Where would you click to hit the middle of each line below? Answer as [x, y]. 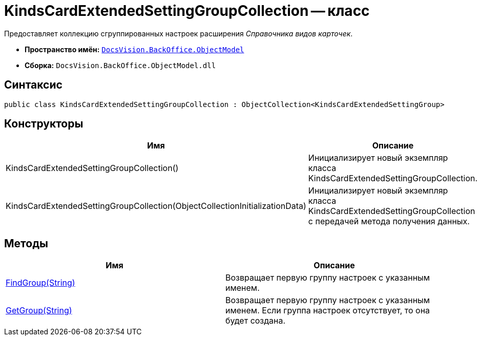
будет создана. [256, 321]
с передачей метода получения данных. [389, 221]
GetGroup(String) [39, 311]
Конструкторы [44, 124]
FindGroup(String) [40, 283]
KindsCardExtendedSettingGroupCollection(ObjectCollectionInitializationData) [156, 206]
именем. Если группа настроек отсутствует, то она [328, 311]
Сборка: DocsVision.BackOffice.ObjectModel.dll [120, 65]
